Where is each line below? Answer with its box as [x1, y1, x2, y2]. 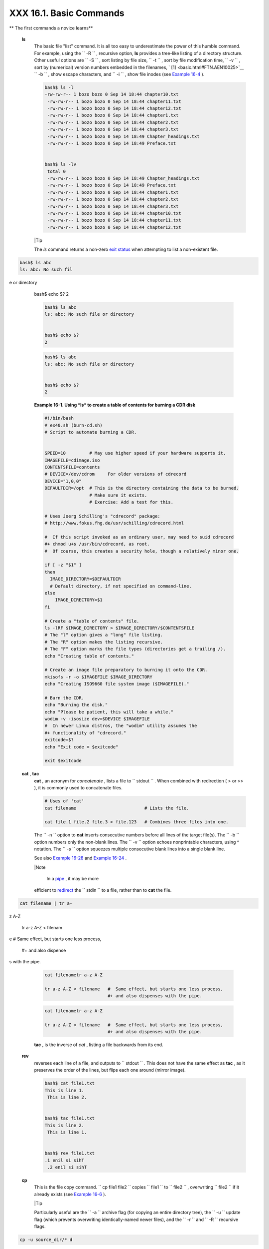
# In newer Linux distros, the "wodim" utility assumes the [44, 723, 197, 729]
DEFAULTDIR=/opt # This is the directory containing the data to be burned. [44, 485, 239, 491]
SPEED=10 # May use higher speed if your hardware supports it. [44, 450, 226, 456]
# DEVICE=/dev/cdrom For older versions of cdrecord [44, 471, 187, 477]
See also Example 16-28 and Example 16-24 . [34, 855, 127, 861]
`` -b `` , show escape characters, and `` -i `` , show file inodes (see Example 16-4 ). [34, 71, 205, 77]
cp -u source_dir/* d [19, 1237, 73, 1243]
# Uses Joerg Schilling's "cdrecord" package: [44, 513, 160, 519]
